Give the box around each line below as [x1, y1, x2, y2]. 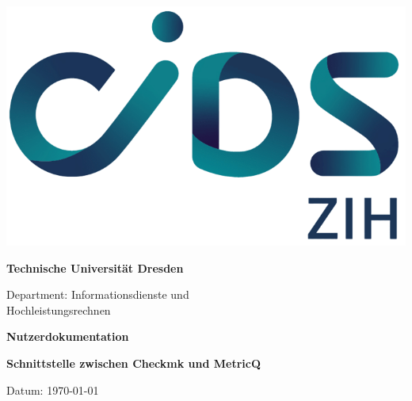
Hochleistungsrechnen [6, 301, 111, 318]
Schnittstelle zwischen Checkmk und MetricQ [6, 354, 261, 371]
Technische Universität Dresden [6, 259, 184, 276]
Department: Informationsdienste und [6, 286, 189, 303]
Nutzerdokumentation [6, 328, 129, 345]
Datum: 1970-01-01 [6, 381, 99, 398]
